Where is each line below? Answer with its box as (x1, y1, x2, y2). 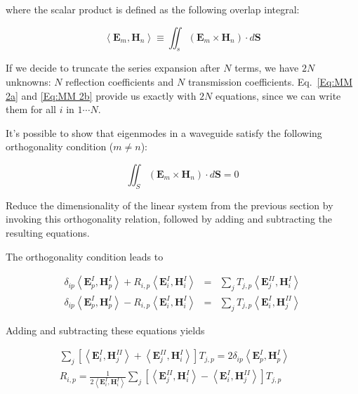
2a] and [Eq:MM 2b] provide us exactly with (6, 88, 197, 103)
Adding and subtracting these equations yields (6, 322, 205, 337)
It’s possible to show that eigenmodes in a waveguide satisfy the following (6, 125, 322, 140)
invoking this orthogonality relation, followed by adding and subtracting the (6, 211, 333, 226)
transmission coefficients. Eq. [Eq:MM (187, 74, 352, 88)
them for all (6, 102, 56, 117)
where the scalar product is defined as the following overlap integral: (6, 2, 300, 16)
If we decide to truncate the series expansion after (6, 60, 220, 75)
